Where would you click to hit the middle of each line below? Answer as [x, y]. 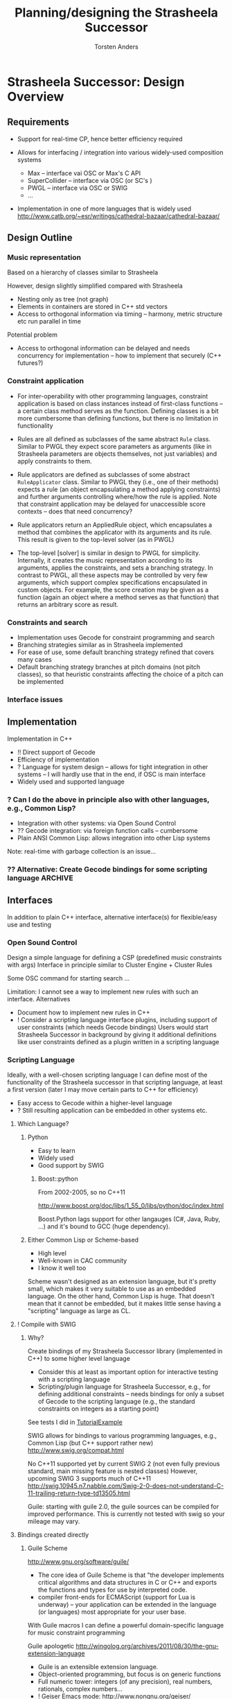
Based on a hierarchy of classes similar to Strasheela [83, 272]
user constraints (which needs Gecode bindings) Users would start [113, 1028]
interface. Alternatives [39, 999]
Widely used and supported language [71, 782]
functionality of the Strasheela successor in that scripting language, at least [115, 1082]
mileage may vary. [54, 1522]
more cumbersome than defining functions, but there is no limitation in [117, 418]
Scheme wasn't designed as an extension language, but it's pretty [122, 1282]
